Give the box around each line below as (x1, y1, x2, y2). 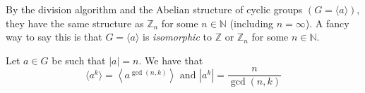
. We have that (138, 52, 203, 67)
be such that (52, 52, 106, 67)
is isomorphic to (143, 29, 212, 44)
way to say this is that (6, 29, 102, 44)
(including (229, 15, 274, 30)
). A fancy (305, 15, 349, 30)
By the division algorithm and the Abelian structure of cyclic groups (6, 2, 303, 16)
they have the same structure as (6, 15, 144, 30)
